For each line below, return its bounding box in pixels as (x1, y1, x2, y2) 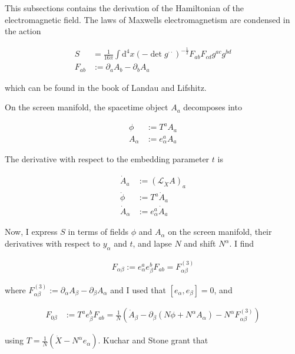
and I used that (110, 283, 166, 296)
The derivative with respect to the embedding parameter (5, 153, 210, 165)
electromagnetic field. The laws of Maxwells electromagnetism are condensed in (5, 13, 290, 25)
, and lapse (132, 237, 172, 250)
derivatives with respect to (5, 237, 100, 250)
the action (5, 25, 41, 37)
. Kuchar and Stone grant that (98, 334, 208, 346)
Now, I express (5, 225, 58, 238)
